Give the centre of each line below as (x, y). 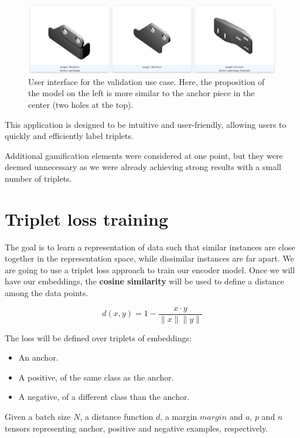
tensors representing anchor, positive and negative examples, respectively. (137, 428)
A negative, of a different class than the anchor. (104, 397)
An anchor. (38, 357)
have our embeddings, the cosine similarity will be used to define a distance (144, 281)
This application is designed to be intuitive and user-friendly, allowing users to (146, 124)
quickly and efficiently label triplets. (69, 136)
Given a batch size (38, 417)
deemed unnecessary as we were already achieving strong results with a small (143, 167)
